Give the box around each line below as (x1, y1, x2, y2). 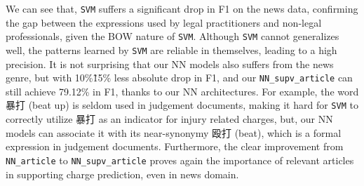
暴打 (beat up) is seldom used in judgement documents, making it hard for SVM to (6, 98, 358, 112)
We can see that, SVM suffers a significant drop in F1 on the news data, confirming (6, 1, 358, 15)
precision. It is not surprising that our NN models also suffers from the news (6, 56, 334, 71)
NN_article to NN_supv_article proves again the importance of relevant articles (6, 152, 354, 167)
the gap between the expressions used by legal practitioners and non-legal (6, 15, 322, 29)
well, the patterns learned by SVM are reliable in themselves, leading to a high (6, 42, 337, 57)
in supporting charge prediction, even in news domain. (6, 166, 239, 181)
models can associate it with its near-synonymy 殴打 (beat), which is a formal (6, 125, 342, 140)
